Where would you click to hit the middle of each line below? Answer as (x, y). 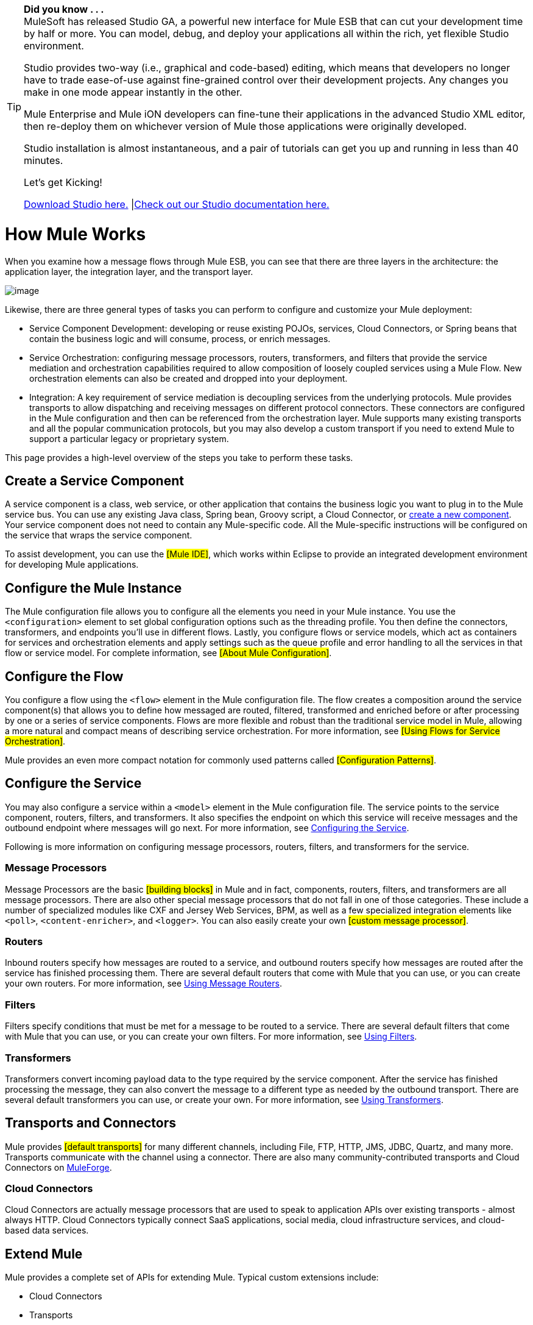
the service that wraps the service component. (99, 535)
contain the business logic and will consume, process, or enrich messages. (180, 338)
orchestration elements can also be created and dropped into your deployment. (189, 378)
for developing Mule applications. (72, 565)
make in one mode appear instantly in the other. (133, 92)
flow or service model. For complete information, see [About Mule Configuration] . (168, 653)
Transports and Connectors (91, 1123)
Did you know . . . (64, 9)
